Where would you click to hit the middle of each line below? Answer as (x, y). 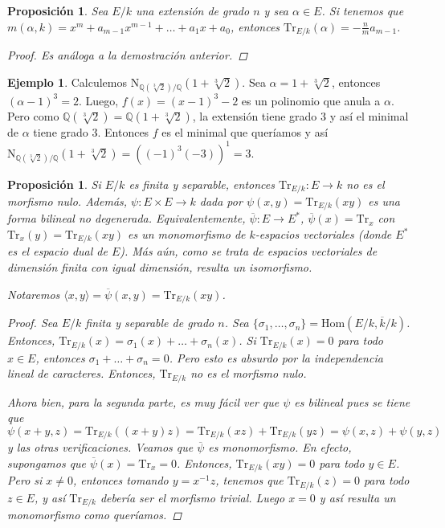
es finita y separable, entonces (202, 184)
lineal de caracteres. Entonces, (82, 373)
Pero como (33, 116)
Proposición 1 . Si (54, 184)
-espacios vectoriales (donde (323, 234)
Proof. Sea (33, 323)
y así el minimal (369, 116)
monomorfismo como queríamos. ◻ (95, 515)
